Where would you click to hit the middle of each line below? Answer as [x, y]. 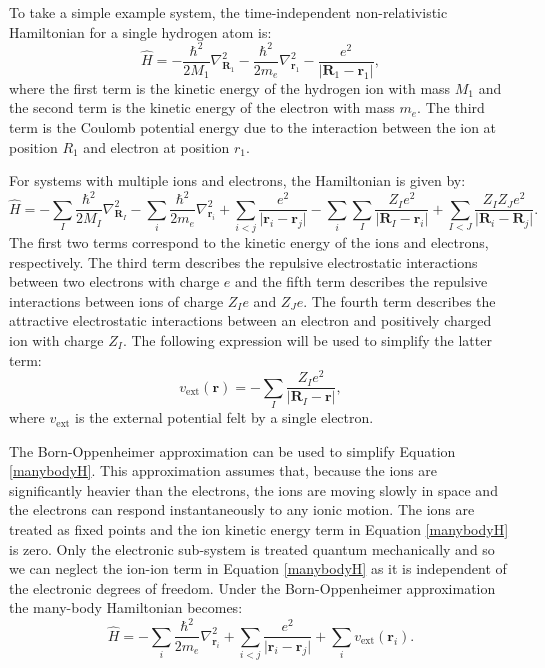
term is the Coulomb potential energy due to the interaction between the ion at [253, 126]
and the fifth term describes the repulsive [361, 281]
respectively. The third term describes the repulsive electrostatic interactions [243, 261]
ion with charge [56, 339]
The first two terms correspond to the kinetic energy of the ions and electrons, [249, 242]
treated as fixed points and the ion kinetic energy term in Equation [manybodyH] [259, 529]
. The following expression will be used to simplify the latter [307, 339]
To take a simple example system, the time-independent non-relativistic [228, 12]
